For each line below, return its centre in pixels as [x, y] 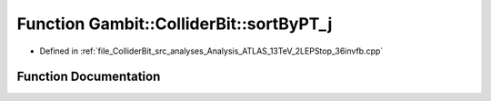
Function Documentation [89, 77]
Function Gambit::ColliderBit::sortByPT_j [175, 24]
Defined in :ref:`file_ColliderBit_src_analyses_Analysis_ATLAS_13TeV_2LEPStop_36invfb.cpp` [211, 51]
